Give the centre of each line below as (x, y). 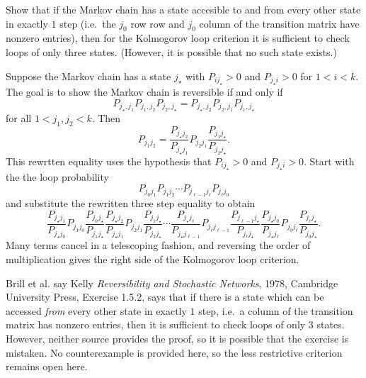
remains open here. (47, 366)
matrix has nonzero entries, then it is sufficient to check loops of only (156, 324)
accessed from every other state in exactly (96, 310)
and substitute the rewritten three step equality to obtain (131, 203)
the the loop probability (57, 177)
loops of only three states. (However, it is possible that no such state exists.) (171, 51)
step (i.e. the (88, 23)
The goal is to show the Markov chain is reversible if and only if (144, 91)
